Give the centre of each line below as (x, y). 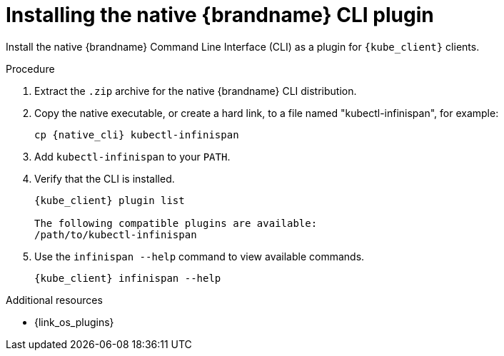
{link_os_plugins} (74, 322)
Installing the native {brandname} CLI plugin (220, 15)
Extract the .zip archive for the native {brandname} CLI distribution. (196, 91)
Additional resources (54, 300)
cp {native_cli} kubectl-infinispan (137, 134)
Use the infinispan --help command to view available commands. (200, 256)
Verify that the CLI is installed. (105, 178)
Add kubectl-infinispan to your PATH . (132, 156)
